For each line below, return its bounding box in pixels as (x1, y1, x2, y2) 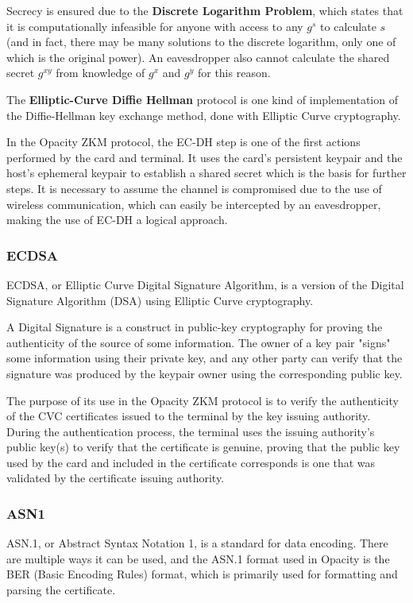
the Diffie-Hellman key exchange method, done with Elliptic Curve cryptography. (6, 106, 401, 123)
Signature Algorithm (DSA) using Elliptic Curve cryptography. (6, 292, 314, 308)
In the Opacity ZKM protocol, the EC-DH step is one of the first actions (6, 133, 361, 150)
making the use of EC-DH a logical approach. (6, 211, 228, 228)
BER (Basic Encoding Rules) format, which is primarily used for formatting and (6, 566, 398, 582)
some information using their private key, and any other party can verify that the (6, 350, 403, 366)
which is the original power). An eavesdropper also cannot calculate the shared (6, 48, 390, 65)
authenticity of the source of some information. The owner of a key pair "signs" (6, 334, 391, 350)
